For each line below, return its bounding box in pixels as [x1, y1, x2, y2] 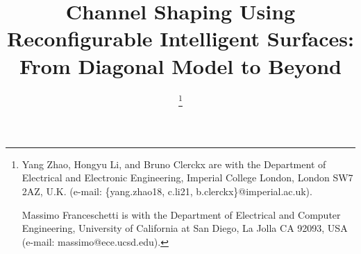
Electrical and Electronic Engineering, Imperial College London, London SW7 [22, 170, 353, 185]
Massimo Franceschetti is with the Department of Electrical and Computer [22, 207, 341, 221]
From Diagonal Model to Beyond [19, 51, 342, 80]
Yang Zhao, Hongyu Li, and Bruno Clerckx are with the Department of [22, 156, 326, 171]
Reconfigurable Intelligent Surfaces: [7, 24, 354, 53]
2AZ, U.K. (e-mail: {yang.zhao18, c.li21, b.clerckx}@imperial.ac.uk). [22, 183, 312, 198]
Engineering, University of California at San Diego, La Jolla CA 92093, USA [22, 221, 348, 235]
